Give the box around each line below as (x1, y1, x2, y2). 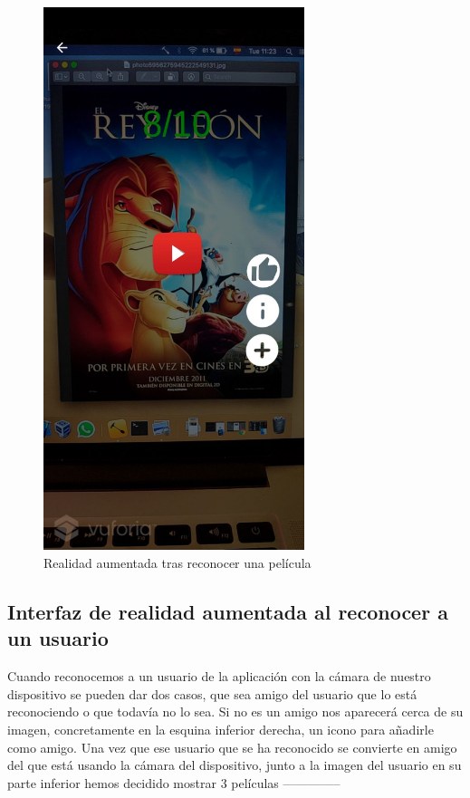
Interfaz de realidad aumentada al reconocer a (7, 597, 448, 625)
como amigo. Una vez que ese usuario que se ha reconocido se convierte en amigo (7, 737, 457, 756)
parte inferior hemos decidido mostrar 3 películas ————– (7, 773, 341, 792)
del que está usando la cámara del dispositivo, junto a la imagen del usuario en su (7, 755, 462, 774)
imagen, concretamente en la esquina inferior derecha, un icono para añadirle (7, 719, 434, 738)
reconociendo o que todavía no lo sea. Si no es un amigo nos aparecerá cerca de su (7, 702, 464, 721)
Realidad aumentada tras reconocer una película (43, 553, 312, 572)
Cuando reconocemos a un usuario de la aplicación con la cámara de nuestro (7, 667, 431, 686)
